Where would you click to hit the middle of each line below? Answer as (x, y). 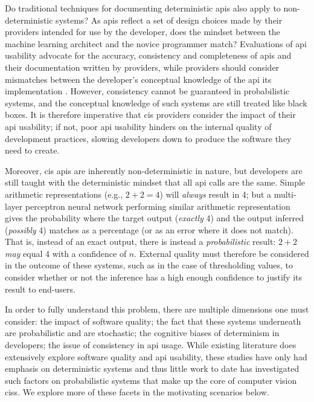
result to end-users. (40, 289)
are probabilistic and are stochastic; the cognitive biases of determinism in (142, 333)
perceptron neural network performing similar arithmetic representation (158, 206)
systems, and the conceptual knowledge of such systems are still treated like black (156, 102)
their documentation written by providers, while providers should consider (142, 67)
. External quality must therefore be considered (222, 253)
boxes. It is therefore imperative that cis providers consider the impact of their (150, 115)
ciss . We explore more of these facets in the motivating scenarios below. (137, 392)
